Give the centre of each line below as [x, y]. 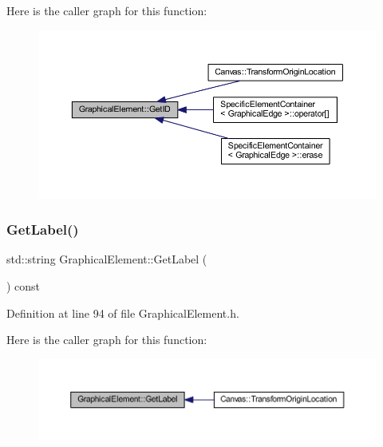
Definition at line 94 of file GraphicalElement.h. [123, 313]
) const [24, 285]
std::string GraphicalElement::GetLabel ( [107, 259]
